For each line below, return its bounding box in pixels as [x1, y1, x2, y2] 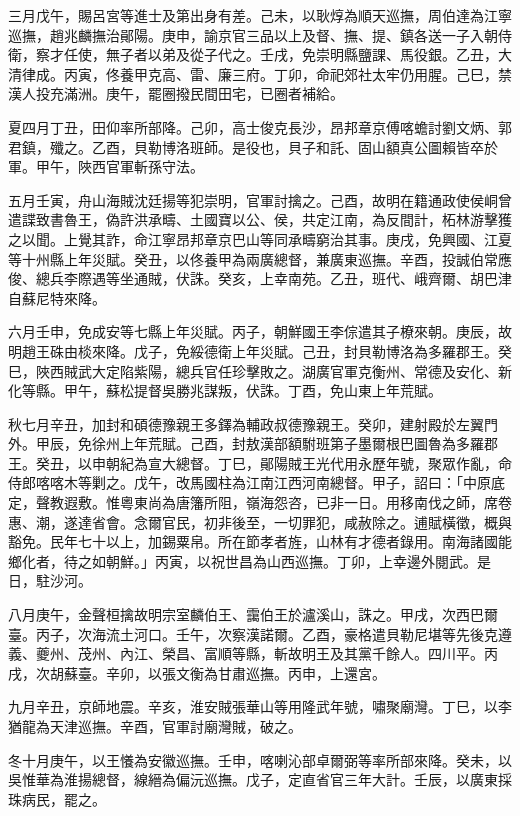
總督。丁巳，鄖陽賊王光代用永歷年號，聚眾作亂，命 [175, 452, 512, 473]
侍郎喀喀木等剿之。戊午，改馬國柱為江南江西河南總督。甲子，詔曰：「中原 [8, 472, 491, 493]
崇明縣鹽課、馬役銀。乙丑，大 [315, 44, 512, 65]
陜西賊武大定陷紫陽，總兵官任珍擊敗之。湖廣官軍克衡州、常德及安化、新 [35, 360, 512, 381]
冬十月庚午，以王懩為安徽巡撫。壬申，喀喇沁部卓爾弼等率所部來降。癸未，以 [8, 749, 512, 770]
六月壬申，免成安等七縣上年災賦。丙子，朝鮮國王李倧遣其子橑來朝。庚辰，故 [8, 321, 512, 342]
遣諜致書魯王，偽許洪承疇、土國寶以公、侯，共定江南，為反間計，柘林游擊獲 [8, 209, 512, 230]
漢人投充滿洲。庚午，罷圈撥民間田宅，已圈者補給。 [8, 83, 344, 104]
